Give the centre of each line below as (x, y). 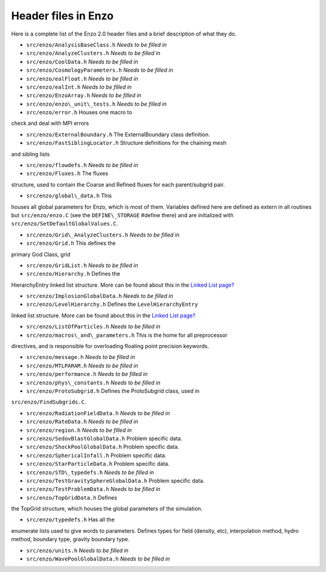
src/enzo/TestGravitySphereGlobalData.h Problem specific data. (115, 480)
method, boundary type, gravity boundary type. (70, 539)
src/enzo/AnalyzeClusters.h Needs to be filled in (93, 53)
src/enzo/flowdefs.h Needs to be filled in (82, 165)
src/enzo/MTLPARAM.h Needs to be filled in (82, 366)
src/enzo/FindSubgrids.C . (49, 402)
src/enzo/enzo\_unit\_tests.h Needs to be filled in (97, 104)
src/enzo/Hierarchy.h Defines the (73, 274)
